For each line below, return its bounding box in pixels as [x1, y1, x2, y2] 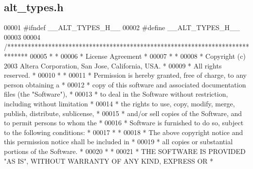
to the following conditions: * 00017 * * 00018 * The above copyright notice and [4, 127, 243, 137]
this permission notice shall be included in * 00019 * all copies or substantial [4, 136, 233, 147]
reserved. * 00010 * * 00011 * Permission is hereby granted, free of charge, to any [4, 70, 247, 80]
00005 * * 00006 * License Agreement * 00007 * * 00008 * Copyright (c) [30, 51, 246, 61]
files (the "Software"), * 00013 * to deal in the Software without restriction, [4, 89, 228, 99]
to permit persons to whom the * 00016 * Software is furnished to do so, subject [4, 118, 244, 128]
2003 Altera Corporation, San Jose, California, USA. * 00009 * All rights [4, 60, 222, 70]
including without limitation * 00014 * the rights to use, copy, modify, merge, [4, 98, 235, 108]
